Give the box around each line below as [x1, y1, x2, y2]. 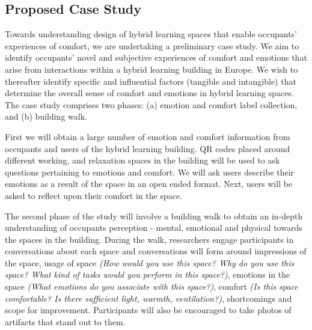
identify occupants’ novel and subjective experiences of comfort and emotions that [5, 51, 307, 64]
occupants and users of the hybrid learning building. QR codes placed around [5, 142, 290, 154]
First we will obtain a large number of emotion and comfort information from [5, 130, 290, 142]
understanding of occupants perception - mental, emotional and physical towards [5, 221, 302, 234]
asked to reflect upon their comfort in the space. [5, 189, 183, 201]
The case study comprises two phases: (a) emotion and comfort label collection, [5, 98, 298, 111]
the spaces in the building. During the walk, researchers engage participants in [5, 233, 294, 245]
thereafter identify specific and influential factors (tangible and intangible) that [5, 75, 296, 87]
